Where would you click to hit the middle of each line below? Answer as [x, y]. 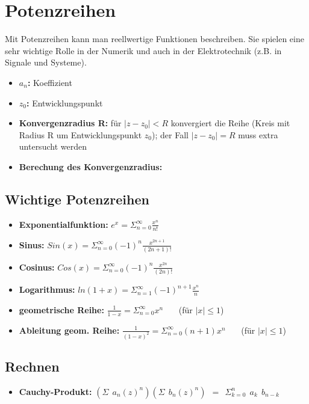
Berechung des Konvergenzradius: [91, 166]
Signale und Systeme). [46, 62]
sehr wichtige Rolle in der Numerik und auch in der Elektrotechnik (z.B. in [143, 50]
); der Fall [170, 134]
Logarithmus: [47, 289]
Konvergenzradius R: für [70, 123]
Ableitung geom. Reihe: [69, 330]
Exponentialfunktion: [64, 224]
